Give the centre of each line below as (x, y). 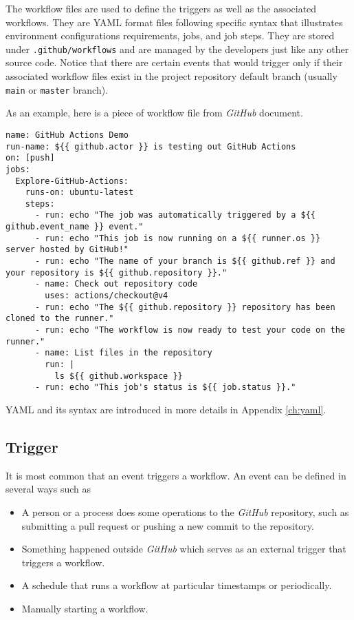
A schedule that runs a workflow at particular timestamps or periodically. (177, 585)
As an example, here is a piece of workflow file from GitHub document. (154, 113)
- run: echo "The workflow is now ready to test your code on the (190, 330)
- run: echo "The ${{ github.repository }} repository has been (185, 307)
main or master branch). (57, 89)
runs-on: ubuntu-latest (79, 193)
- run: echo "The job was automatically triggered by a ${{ (175, 215)
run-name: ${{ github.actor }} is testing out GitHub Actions (151, 146)
